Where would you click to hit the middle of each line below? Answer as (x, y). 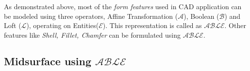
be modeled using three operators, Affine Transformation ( (91, 16)
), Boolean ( (201, 16)
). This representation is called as (152, 25)
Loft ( (13, 25)
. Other (235, 25)
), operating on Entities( (63, 25)
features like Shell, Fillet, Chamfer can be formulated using (92, 35)
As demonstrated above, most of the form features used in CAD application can (123, 6)
